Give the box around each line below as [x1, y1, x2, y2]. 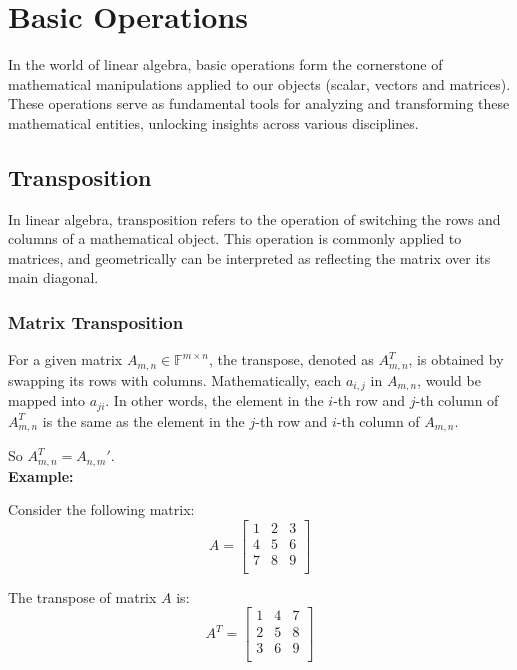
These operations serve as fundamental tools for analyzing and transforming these [8, 93, 510, 114]
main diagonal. [8, 267, 99, 288]
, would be [417, 369, 481, 390]
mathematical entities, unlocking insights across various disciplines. [8, 112, 419, 133]
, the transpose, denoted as [208, 349, 374, 370]
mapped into [8, 390, 86, 411]
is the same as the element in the [42, 410, 245, 431]
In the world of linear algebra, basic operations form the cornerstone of [8, 54, 443, 75]
